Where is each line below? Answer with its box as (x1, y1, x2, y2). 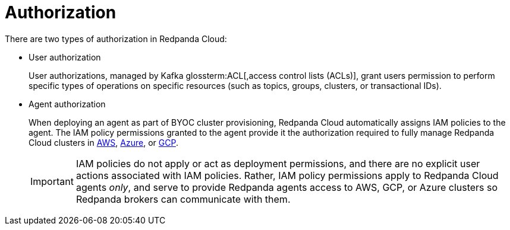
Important (30, 175, 74, 187)
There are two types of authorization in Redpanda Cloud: (5, 33, 227, 44)
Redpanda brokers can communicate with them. (75, 193, 291, 205)
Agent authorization (29, 98, 106, 109)
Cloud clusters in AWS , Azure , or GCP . (29, 137, 178, 148)
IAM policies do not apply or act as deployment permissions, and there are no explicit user (75, 157, 480, 170)
